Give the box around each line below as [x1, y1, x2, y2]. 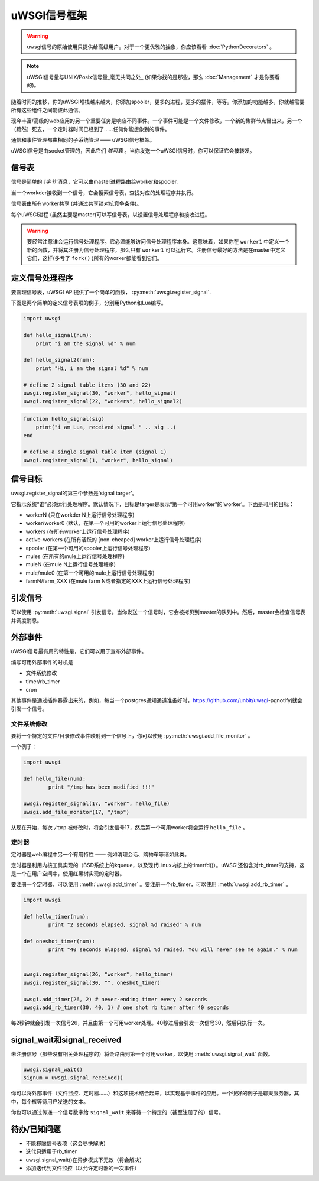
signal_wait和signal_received [11, 1034, 122, 1044]
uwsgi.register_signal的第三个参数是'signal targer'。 [11, 489, 138, 497]
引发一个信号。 [11, 705, 47, 712]
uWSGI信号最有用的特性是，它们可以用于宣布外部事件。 [11, 648, 147, 655]
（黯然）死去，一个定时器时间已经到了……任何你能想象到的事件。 [11, 125, 171, 132]
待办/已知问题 [11, 1124, 61, 1134]
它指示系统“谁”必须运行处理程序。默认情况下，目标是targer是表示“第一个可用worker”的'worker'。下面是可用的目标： [11, 500, 295, 508]
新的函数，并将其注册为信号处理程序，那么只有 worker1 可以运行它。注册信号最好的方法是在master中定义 [27, 246, 286, 254]
